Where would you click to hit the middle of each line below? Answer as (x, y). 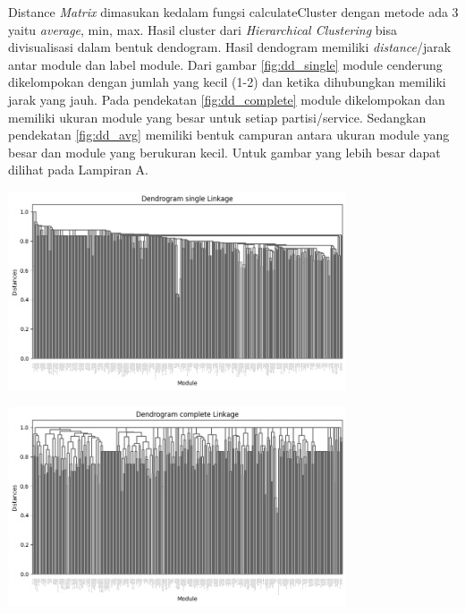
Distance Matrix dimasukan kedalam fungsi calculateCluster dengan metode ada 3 (233, 12)
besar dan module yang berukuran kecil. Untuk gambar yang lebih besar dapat (224, 152)
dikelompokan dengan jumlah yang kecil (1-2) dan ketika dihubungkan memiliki (227, 82)
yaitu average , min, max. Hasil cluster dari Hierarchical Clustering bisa (203, 29)
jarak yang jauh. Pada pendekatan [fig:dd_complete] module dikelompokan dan (227, 99)
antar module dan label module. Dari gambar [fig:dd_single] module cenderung (225, 64)
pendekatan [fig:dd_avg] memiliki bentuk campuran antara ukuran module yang (229, 135)
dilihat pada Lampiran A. (78, 170)
